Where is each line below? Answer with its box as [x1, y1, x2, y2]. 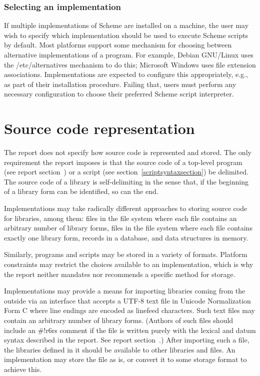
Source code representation [4, 118, 195, 138]
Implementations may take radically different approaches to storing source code [4, 203, 247, 213]
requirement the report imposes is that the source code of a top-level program [4, 156, 242, 167]
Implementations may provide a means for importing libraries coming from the [4, 285, 245, 296]
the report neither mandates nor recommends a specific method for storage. [4, 268, 235, 279]
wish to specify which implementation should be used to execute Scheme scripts [4, 29, 248, 40]
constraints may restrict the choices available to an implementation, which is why [4, 259, 253, 269]
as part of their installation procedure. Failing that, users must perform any [4, 78, 236, 89]
